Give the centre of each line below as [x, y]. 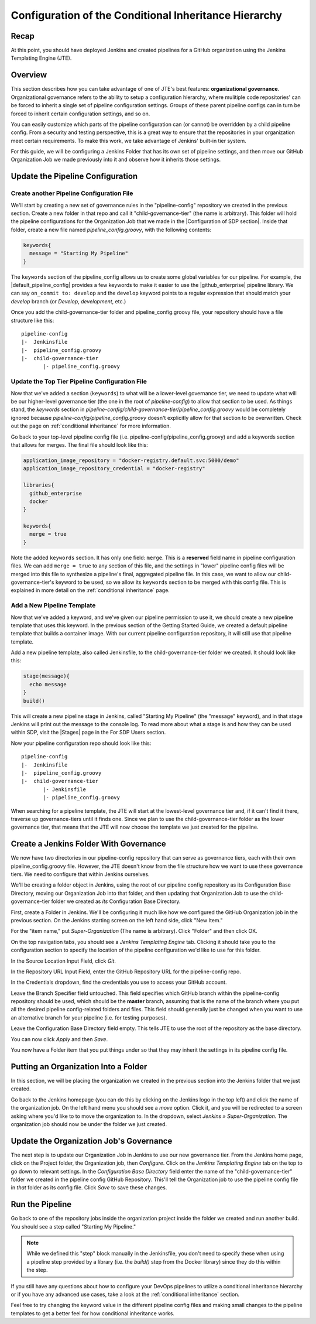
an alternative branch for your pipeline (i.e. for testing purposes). [89, 1017]
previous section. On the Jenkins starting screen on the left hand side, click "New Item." [117, 920]
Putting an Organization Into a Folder [79, 1067]
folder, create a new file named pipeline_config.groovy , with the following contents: [111, 230]
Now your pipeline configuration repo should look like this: [81, 743]
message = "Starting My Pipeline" [79, 254]
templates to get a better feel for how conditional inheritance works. [93, 1313]
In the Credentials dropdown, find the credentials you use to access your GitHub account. [119, 982]
